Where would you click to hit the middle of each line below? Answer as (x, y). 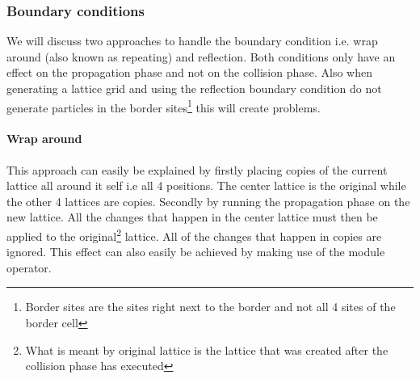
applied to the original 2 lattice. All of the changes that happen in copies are (194, 235)
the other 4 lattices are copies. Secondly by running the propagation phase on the (208, 201)
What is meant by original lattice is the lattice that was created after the (207, 350)
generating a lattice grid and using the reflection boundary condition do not (194, 88)
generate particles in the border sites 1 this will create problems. (164, 106)
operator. (29, 267)
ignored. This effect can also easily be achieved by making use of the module (196, 252)
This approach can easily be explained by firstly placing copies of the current (197, 169)
